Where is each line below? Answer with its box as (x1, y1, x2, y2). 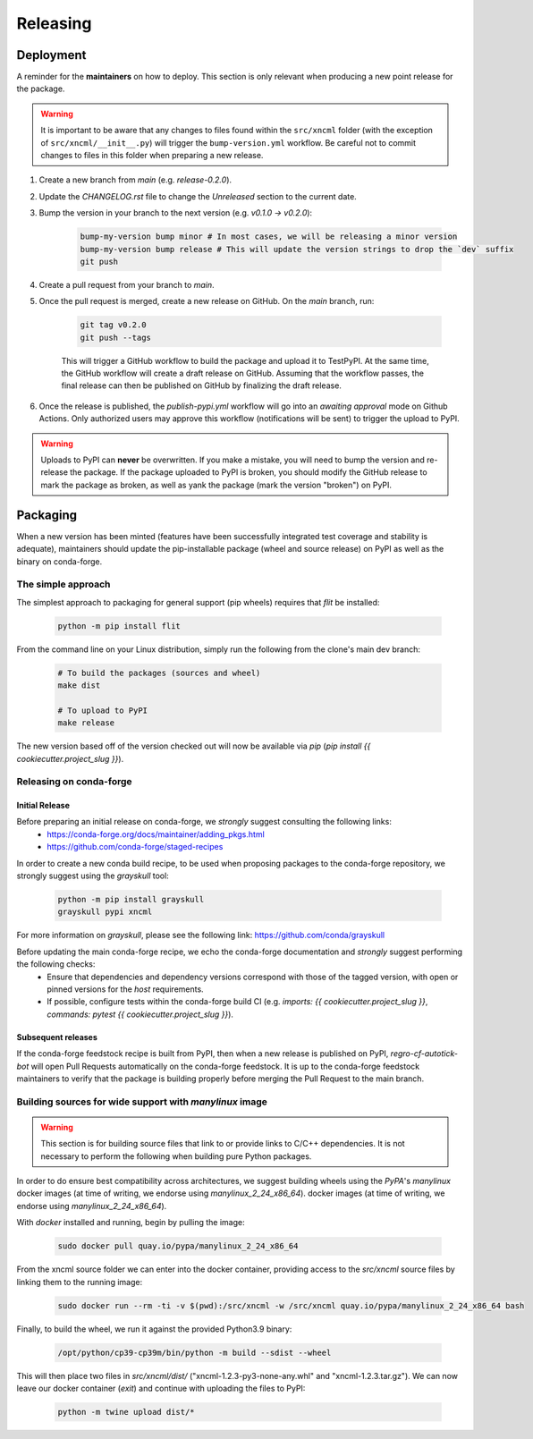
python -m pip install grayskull (57, 894, 205, 905)
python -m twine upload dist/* (57, 1407, 196, 1417)
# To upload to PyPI (57, 705, 148, 715)
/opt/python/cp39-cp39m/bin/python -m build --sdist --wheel (57, 1347, 332, 1358)
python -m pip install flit (57, 621, 181, 631)
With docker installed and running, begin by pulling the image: (16, 1217, 245, 1228)
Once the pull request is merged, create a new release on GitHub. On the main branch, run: (38, 296, 375, 307)
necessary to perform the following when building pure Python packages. (40, 1150, 312, 1162)
